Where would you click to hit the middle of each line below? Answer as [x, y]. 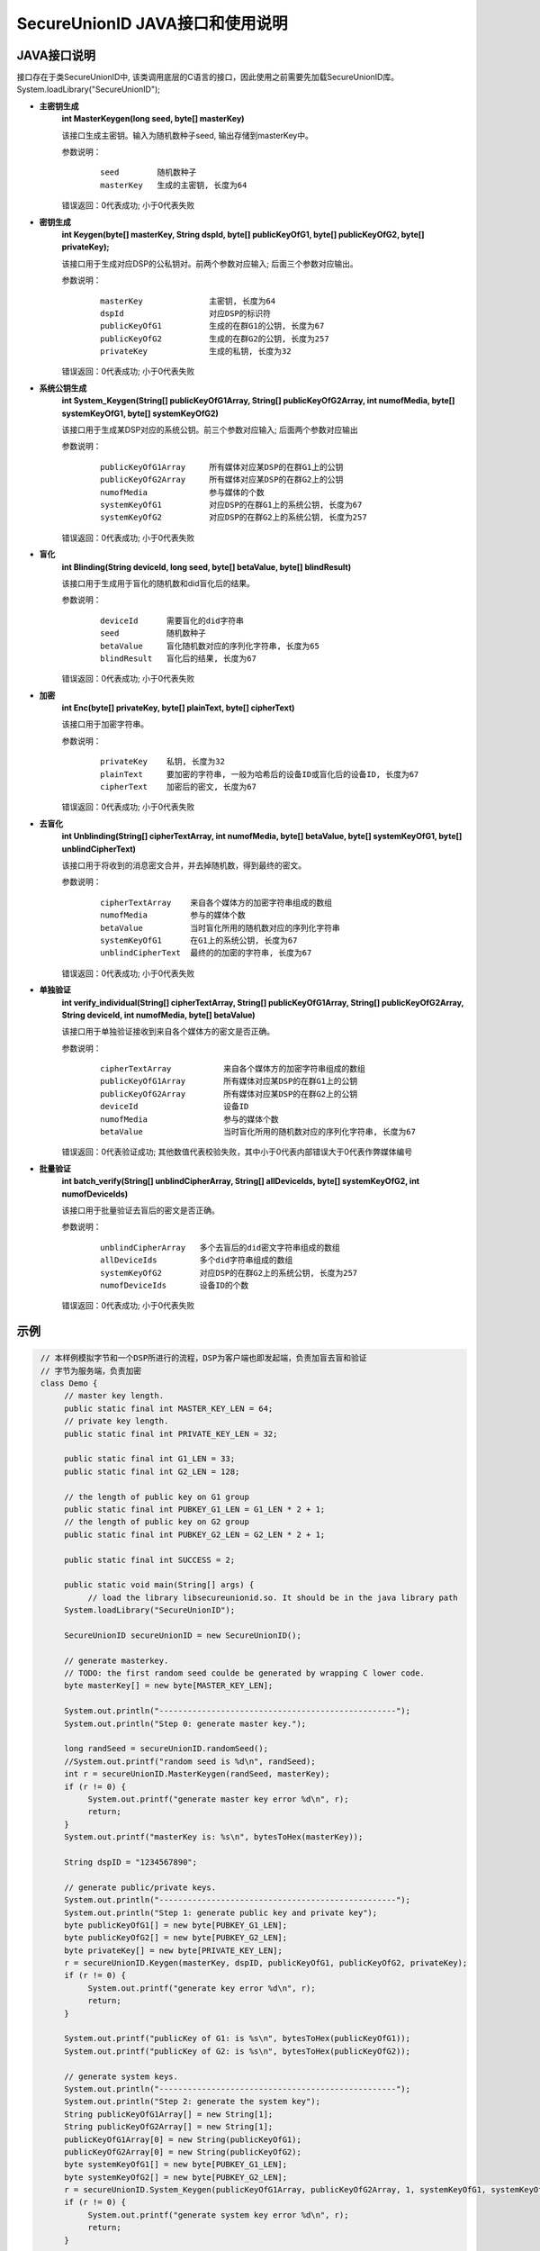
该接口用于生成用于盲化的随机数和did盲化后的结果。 [158, 583]
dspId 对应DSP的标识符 [186, 313]
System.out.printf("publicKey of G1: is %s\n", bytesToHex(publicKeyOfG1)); [238, 2039]
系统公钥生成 [63, 388]
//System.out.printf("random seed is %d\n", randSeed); [190, 1761]
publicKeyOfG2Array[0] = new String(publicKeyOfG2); [183, 2152]
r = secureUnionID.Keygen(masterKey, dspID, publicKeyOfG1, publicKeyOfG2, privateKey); [266, 1963]
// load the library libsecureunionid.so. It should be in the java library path [273, 1597]
